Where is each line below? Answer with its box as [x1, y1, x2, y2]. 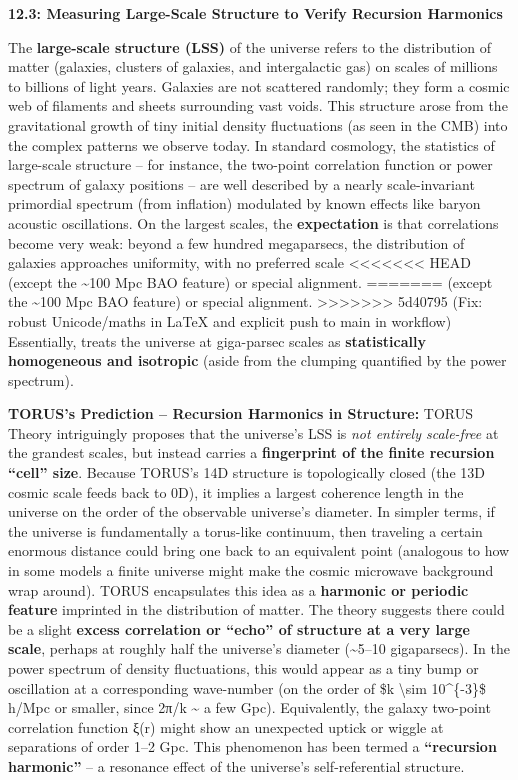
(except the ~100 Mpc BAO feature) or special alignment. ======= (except [8, 271, 493, 292]
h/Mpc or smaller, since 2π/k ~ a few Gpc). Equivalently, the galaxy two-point [8, 697, 491, 718]
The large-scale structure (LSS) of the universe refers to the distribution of [8, 36, 492, 57]
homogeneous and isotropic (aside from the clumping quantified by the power [8, 350, 507, 371]
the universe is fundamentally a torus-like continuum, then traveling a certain [8, 520, 483, 541]
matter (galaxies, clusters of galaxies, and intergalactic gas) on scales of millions [8, 56, 498, 77]
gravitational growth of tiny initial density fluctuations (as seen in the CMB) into [8, 114, 508, 135]
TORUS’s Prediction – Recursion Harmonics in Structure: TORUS [8, 403, 473, 424]
